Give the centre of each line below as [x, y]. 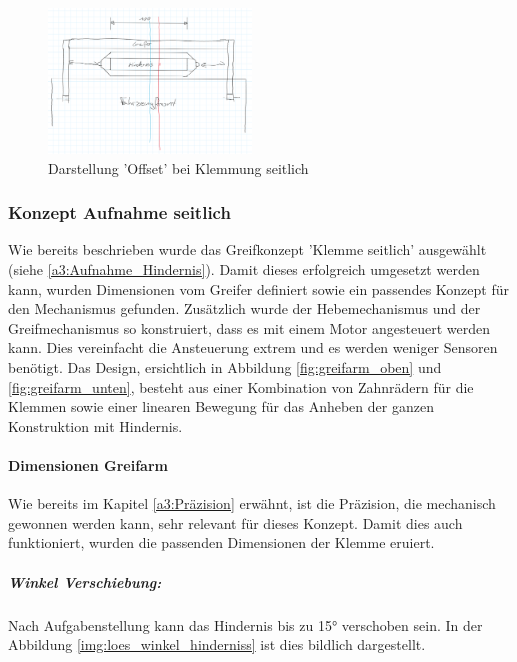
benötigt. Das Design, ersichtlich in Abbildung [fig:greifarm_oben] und [225, 367]
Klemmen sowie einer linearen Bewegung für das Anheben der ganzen [221, 406]
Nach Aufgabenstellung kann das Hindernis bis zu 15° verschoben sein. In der [245, 624]
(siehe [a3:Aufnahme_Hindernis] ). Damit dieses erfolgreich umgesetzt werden [244, 269]
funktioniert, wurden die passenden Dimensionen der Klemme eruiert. [221, 542]
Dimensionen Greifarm [88, 465]
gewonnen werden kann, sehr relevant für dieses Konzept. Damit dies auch [235, 522]
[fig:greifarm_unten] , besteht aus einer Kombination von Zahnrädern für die [241, 386]
